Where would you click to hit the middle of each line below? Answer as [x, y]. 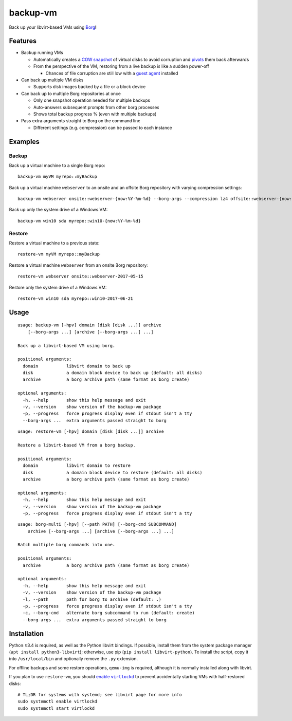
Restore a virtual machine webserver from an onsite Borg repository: [79, 265]
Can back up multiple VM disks [52, 80]
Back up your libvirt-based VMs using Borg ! [53, 27]
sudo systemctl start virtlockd [56, 708]
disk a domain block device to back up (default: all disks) [112, 373]
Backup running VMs [42, 53]
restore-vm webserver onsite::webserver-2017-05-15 [81, 277]
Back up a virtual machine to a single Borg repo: [57, 165]
